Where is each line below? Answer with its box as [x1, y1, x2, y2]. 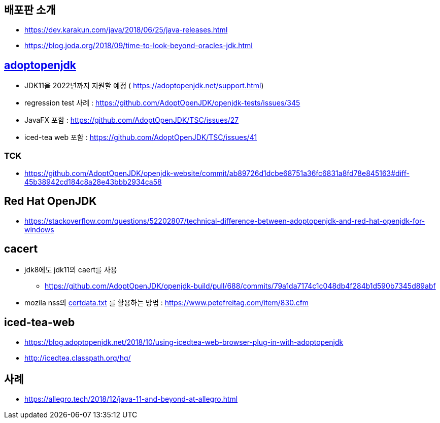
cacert [4, 242, 38, 256]
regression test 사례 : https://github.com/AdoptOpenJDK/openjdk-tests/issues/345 [24, 98, 300, 108]
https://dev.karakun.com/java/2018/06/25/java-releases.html [24, 25, 228, 34]
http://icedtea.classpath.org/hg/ [24, 353, 131, 362]
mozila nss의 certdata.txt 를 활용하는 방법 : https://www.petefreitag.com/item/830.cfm [24, 298, 309, 307]
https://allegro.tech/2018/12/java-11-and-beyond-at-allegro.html [24, 395, 238, 404]
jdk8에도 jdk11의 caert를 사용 [24, 265, 117, 274]
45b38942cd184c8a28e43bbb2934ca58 [24, 178, 162, 187]
